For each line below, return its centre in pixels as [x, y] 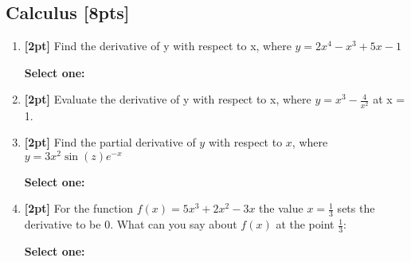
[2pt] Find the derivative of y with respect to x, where [158, 46]
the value [281, 208]
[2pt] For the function [79, 208]
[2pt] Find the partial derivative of [110, 142]
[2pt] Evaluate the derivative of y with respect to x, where [168, 99]
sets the [356, 208]
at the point [305, 224]
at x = [389, 99]
